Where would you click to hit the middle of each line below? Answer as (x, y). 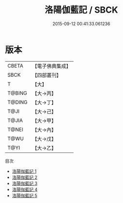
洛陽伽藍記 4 (25, 189)
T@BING (17, 93)
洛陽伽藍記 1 (24, 171)
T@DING (17, 102)
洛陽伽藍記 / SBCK (81, 10)
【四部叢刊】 (47, 75)
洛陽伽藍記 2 (25, 177)
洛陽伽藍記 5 (25, 195)
